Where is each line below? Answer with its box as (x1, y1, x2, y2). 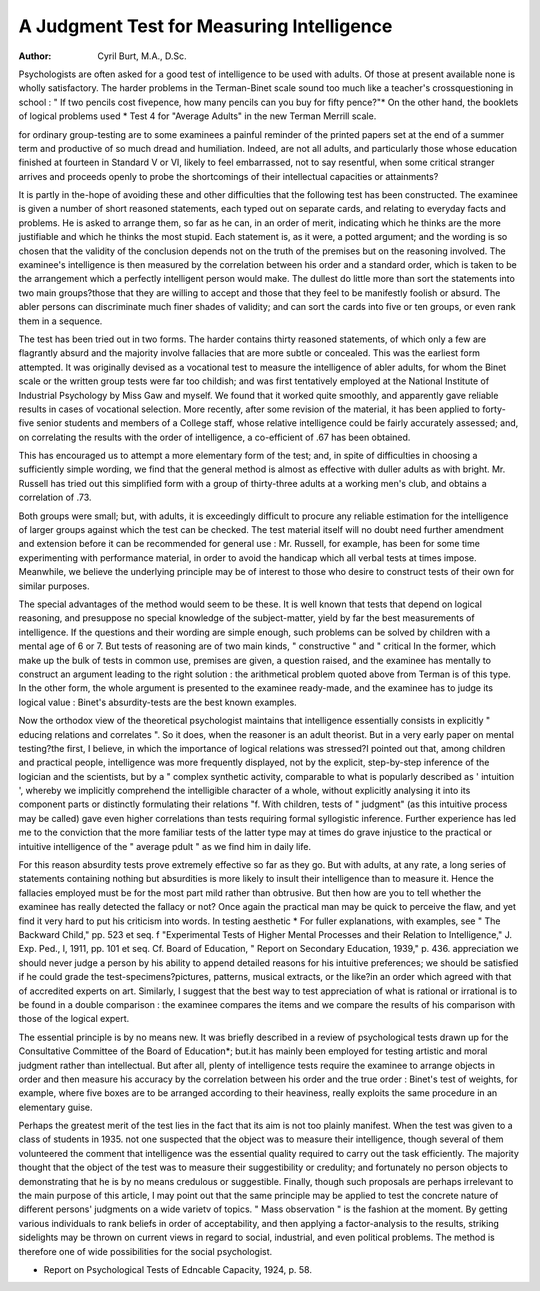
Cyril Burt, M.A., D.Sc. (97, 50, 187, 62)
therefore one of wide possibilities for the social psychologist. (18, 1245, 273, 1257)
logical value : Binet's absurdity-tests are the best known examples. (18, 696, 297, 708)
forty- (481, 403, 507, 415)
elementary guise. (18, 1101, 94, 1113)
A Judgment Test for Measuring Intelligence (18, 15, 393, 37)
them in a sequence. (18, 315, 103, 327)
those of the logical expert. (18, 1013, 130, 1025)
